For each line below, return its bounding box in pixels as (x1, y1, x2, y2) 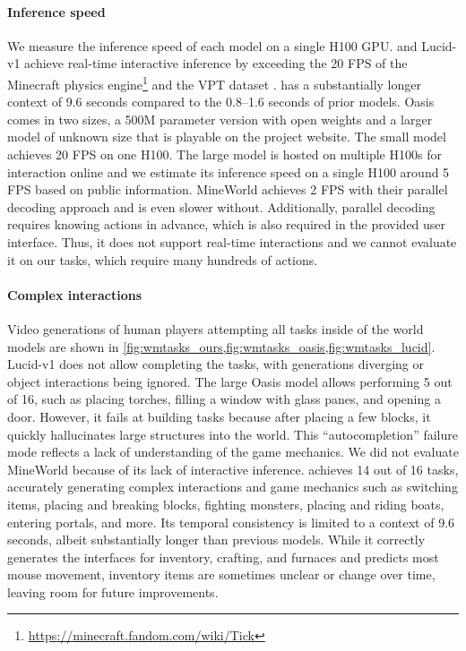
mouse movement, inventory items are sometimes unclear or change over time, (7, 565, 436, 584)
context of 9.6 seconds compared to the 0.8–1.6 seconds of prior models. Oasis (7, 92, 435, 111)
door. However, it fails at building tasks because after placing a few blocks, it (7, 407, 431, 425)
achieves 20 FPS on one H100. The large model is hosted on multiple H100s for (7, 145, 442, 164)
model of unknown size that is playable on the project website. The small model (7, 127, 446, 146)
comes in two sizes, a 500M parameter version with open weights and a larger (7, 109, 433, 128)
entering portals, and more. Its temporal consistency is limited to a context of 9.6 (7, 512, 455, 531)
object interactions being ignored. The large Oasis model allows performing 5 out (7, 372, 453, 390)
